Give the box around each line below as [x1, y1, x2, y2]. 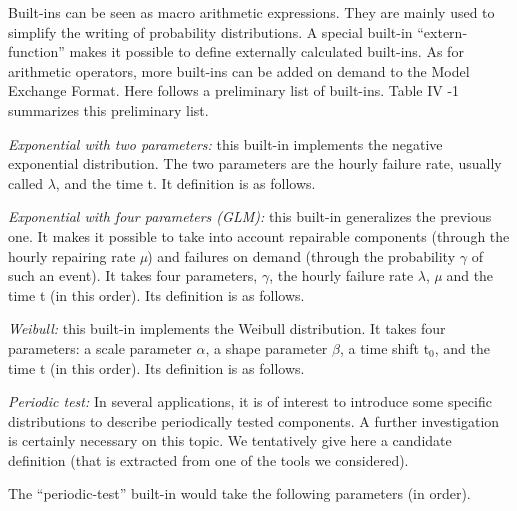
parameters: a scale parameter [8, 337, 192, 358]
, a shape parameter [205, 337, 328, 358]
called [8, 172, 43, 193]
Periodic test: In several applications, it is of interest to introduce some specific [8, 391, 492, 412]
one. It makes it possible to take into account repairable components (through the [8, 225, 510, 246]
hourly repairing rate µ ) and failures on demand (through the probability [8, 245, 456, 266]
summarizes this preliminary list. [8, 99, 209, 120]
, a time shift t [339, 337, 430, 358]
